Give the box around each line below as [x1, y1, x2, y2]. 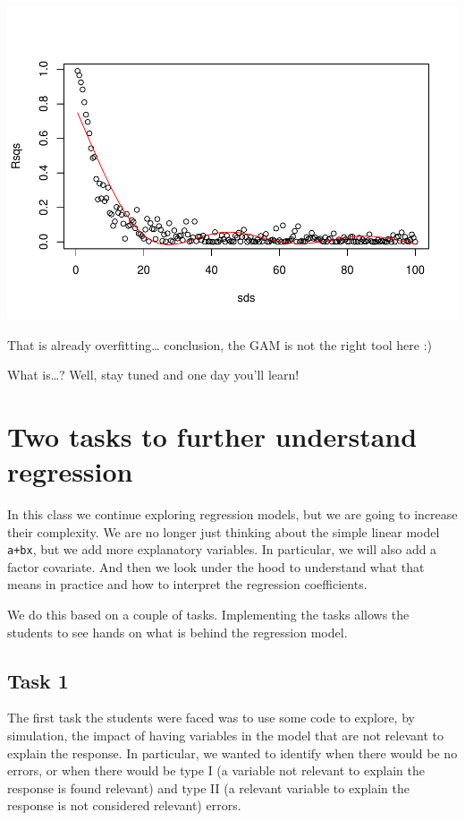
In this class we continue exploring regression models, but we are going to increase [7, 505, 458, 524]
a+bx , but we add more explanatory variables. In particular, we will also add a [7, 540, 437, 559]
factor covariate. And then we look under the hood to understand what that [7, 557, 425, 576]
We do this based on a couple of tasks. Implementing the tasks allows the [7, 605, 410, 624]
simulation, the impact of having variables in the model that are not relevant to [7, 726, 444, 745]
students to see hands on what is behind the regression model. [7, 622, 348, 641]
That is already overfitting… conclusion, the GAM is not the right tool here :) [7, 335, 432, 354]
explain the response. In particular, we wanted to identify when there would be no [7, 743, 458, 762]
